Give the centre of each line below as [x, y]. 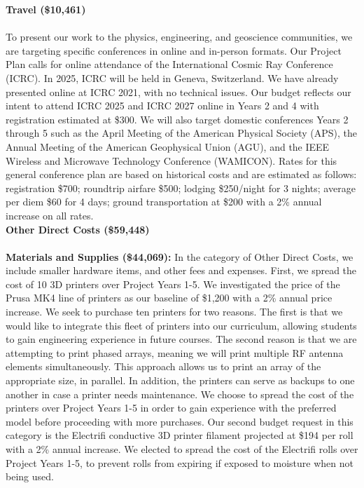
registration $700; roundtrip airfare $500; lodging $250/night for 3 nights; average [181, 188]
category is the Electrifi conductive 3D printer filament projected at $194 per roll [180, 435]
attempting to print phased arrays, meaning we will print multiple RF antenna [175, 352]
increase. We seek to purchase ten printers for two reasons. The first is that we [174, 312]
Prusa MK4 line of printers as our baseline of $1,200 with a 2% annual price [169, 298]
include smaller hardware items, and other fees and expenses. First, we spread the [181, 270]
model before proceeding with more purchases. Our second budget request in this [180, 421]
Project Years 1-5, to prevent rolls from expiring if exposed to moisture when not [180, 462]
